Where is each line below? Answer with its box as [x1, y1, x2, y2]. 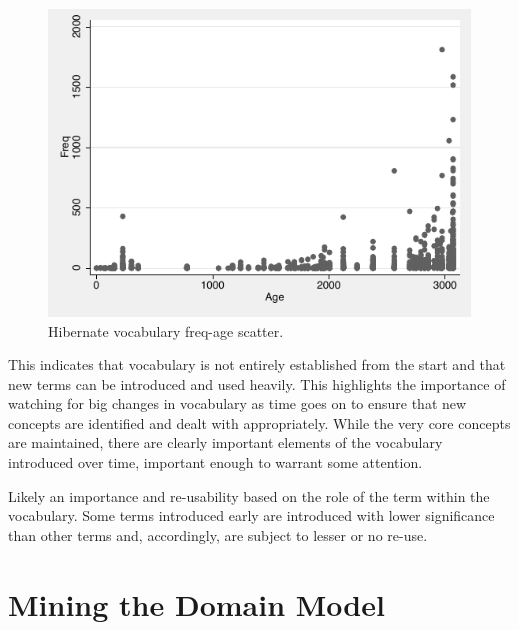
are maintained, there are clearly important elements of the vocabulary [8, 432, 443, 453]
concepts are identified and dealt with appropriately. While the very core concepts [8, 412, 511, 433]
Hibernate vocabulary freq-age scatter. [48, 320, 284, 341]
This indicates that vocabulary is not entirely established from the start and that [8, 354, 506, 375]
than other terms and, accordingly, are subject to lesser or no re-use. [8, 524, 428, 545]
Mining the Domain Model [8, 583, 385, 624]
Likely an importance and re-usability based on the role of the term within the [8, 485, 490, 506]
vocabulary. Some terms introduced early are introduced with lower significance [8, 505, 495, 526]
